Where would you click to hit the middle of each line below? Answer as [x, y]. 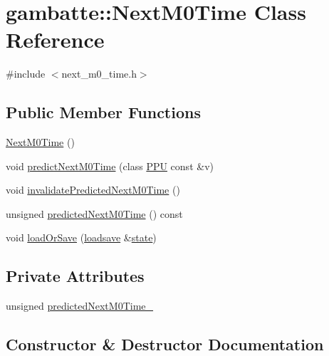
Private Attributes [75, 276]
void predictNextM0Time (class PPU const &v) [110, 166]
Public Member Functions [103, 112]
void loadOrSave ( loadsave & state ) [81, 237]
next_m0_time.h [99, 74]
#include [26, 74]
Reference [55, 40]
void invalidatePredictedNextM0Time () [93, 190]
